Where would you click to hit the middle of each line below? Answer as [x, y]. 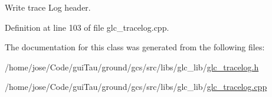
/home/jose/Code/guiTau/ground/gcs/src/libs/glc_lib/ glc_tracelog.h [132, 67]
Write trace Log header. [48, 7]
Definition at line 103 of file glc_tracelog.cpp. [87, 27]
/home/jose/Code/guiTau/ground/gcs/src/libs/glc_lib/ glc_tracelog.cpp [136, 87]
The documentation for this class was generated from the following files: [135, 47]
